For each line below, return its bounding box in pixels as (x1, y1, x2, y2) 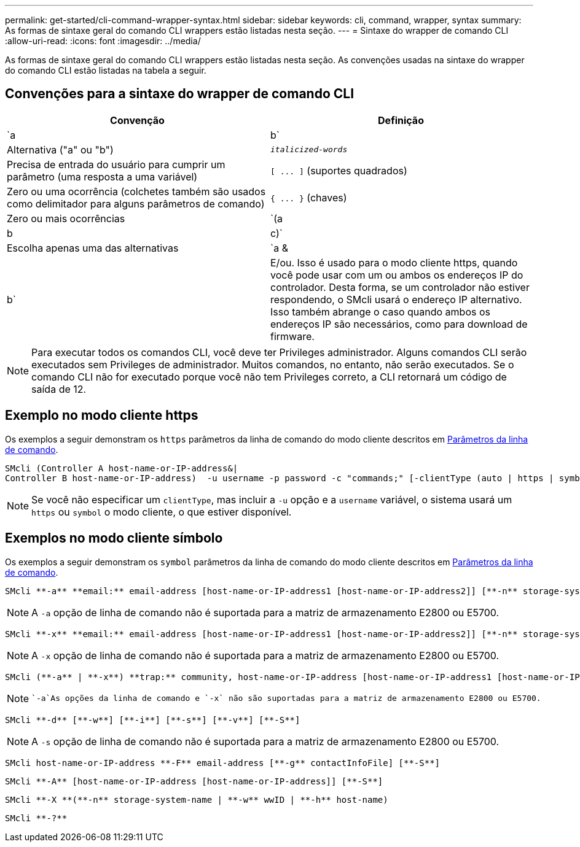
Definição (378, 114, 424, 126)
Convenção (110, 114, 165, 126)
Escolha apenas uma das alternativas (7, 241, 179, 254)
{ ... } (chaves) (270, 191, 347, 204)
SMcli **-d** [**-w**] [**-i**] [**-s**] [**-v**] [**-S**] (5, 714, 300, 725)
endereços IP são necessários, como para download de (270, 317, 528, 330)
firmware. (270, 330, 315, 342)
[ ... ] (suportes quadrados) (270, 164, 407, 177)
